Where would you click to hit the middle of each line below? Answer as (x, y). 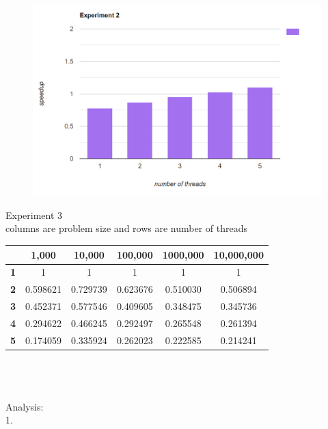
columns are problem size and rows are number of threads (127, 228)
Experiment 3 (34, 214)
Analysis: (25, 406)
